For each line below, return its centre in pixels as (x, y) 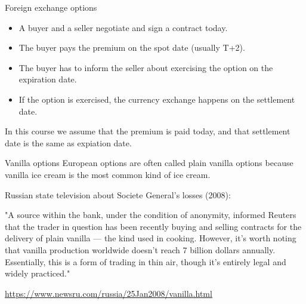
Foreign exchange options (51, 7)
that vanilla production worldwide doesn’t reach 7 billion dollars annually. (140, 249)
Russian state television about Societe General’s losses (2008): (118, 194)
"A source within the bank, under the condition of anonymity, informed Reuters (151, 215)
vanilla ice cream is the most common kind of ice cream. (108, 174)
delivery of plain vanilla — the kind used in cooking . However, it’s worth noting (151, 238)
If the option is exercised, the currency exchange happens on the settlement (157, 99)
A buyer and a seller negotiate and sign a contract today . (123, 27)
